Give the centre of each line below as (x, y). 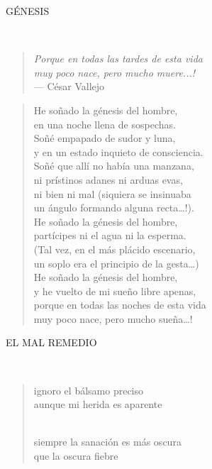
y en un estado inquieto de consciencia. (118, 151)
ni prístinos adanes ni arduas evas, (108, 179)
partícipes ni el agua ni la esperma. (110, 235)
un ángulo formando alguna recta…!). (114, 208)
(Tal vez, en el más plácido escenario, (115, 249)
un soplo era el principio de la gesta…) (116, 263)
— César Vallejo (69, 86)
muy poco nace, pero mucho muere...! (115, 72)
